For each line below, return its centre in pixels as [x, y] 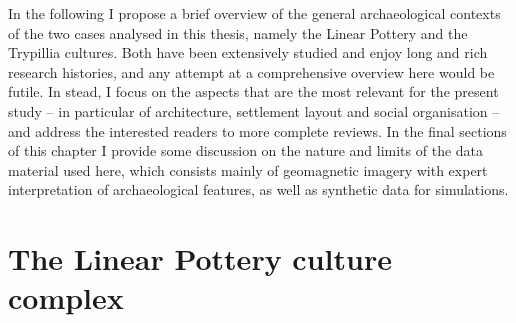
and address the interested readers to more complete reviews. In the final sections [257, 130]
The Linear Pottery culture [200, 258]
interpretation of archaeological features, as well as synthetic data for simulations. [258, 189]
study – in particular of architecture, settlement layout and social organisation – [254, 110]
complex [66, 297]
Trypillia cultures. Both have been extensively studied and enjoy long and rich [248, 52]
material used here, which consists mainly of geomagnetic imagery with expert [248, 169]
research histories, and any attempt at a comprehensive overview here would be [251, 71]
